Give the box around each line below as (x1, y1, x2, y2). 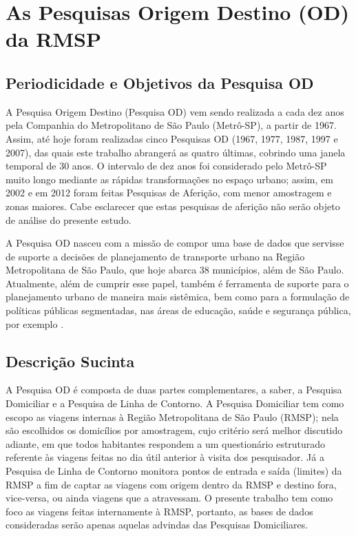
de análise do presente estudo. (6, 212, 132, 227)
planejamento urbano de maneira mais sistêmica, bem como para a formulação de (6, 289, 350, 304)
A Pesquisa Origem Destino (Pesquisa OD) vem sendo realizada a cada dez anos (6, 104, 344, 118)
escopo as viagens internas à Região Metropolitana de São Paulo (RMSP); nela (6, 409, 339, 424)
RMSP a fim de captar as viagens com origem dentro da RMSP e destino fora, (6, 477, 337, 491)
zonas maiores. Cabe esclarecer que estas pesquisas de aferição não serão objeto (6, 198, 340, 213)
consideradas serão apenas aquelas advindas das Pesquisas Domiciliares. (6, 517, 308, 532)
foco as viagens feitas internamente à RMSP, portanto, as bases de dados (6, 504, 313, 518)
